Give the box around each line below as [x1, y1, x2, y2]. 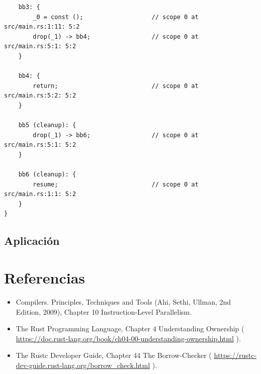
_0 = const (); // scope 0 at [33, 13, 199, 21]
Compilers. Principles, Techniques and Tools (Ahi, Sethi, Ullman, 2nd [16, 296, 231, 307]
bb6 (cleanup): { [18, 171, 76, 178]
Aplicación [4, 233, 60, 248]
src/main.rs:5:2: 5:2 [4, 92, 76, 100]
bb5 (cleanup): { [18, 122, 76, 129]
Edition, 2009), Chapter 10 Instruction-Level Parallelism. [16, 306, 192, 317]
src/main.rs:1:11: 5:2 [4, 23, 80, 31]
